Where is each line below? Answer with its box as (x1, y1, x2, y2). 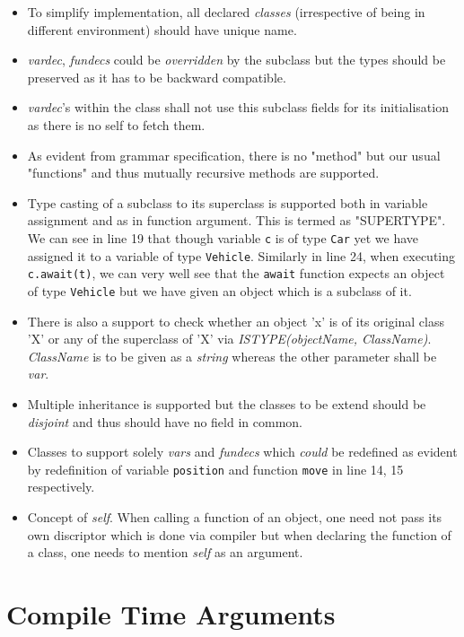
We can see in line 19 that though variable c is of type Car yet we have (27, 228, 419, 247)
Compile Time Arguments (6, 595, 336, 632)
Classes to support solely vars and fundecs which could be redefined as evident (27, 442, 458, 461)
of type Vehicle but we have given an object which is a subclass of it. (27, 281, 412, 300)
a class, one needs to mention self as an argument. (27, 543, 303, 562)
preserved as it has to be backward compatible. (27, 67, 286, 86)
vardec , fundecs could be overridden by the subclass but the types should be (27, 50, 446, 69)
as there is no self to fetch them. (27, 115, 206, 134)
